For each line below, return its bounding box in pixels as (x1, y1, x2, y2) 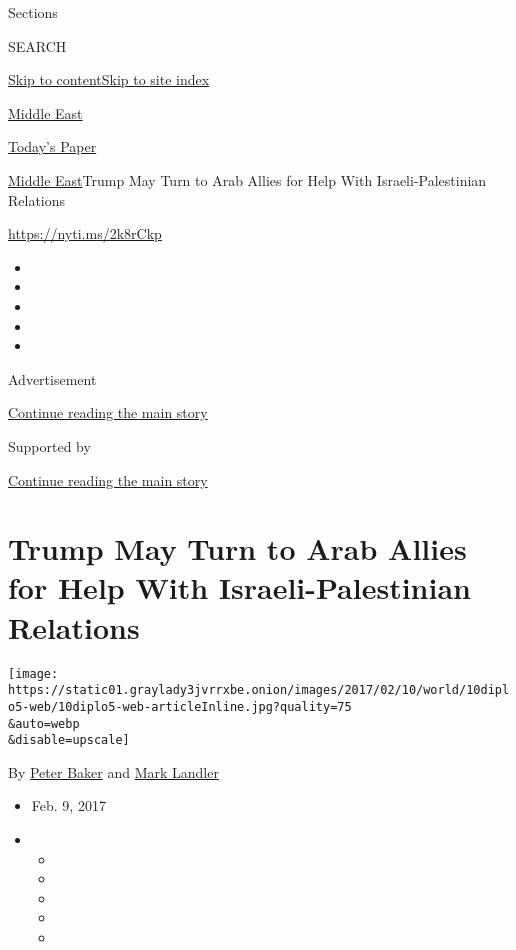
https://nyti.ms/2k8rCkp (8, 223, 162, 244)
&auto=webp (8, 716, 80, 731)
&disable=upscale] (8, 733, 130, 748)
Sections (8, 2, 58, 22)
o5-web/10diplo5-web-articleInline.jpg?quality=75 (8, 699, 352, 714)
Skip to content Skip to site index (8, 69, 210, 90)
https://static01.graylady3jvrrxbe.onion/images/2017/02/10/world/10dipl (8, 683, 510, 698)
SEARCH (8, 35, 67, 56)
